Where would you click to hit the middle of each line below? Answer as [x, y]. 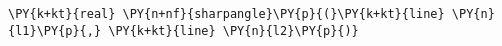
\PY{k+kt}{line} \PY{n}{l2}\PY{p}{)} [233, 30]
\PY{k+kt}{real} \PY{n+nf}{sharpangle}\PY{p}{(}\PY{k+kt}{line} [226, 14]
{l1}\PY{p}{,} [55, 30]
